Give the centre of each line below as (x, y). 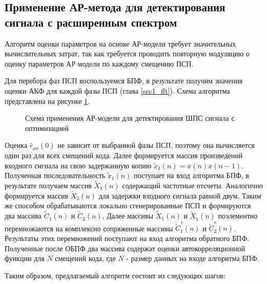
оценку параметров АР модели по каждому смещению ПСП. (99, 63)
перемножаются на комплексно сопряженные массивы (89, 228)
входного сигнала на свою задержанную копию (78, 165)
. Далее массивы (128, 216)
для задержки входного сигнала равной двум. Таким (180, 195)
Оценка (16, 145)
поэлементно (238, 216)
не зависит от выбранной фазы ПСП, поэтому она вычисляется (156, 145)
